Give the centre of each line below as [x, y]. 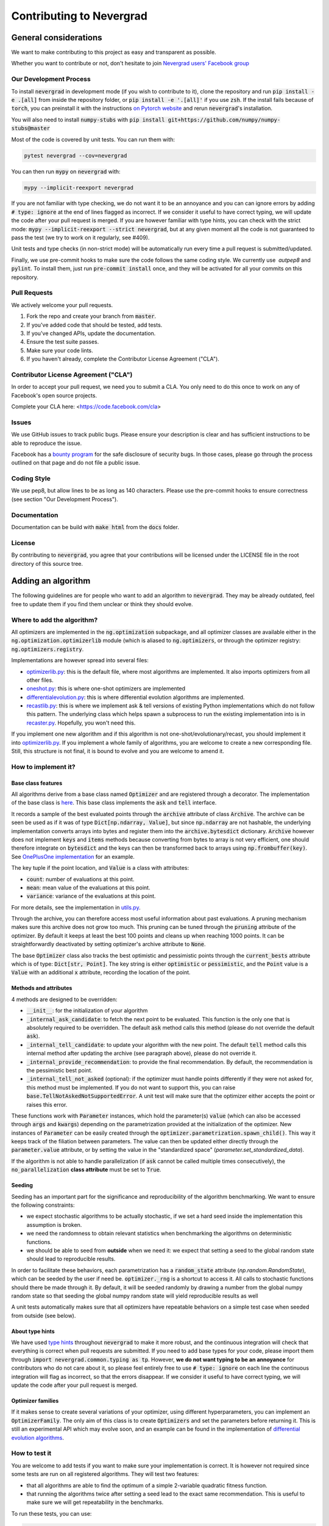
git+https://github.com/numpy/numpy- [224, 120]
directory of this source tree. [47, 563]
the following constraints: [43, 1205]
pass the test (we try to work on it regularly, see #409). [80, 237]
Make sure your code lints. [60, 350]
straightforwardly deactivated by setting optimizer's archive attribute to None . [108, 944]
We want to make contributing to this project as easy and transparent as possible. [114, 52]
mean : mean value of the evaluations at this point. [88, 888]
